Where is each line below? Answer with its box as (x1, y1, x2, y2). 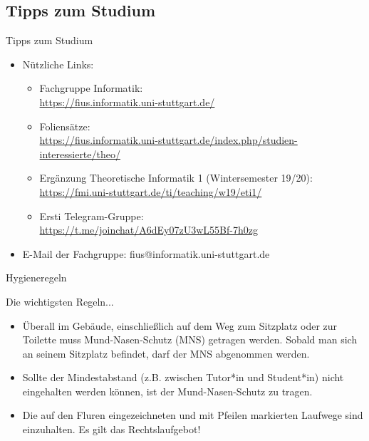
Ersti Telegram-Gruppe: (39, 208, 144, 223)
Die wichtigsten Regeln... (6, 294, 114, 308)
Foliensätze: (39, 118, 90, 133)
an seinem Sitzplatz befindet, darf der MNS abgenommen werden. (22, 346, 310, 360)
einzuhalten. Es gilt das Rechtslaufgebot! (22, 422, 201, 437)
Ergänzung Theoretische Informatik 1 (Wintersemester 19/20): (39, 170, 313, 185)
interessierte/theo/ (39, 146, 120, 161)
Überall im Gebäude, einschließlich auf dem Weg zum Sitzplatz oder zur (22, 318, 338, 333)
